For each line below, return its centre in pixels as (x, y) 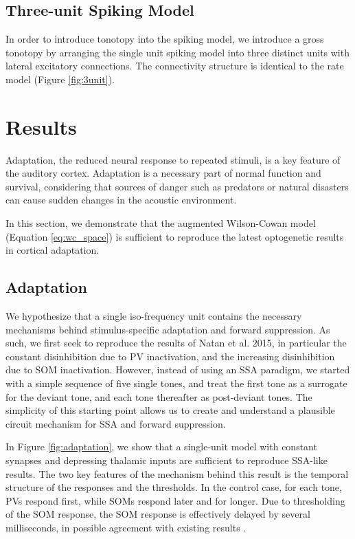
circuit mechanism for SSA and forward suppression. (116, 423)
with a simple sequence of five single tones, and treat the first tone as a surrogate (176, 383)
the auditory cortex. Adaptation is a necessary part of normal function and (163, 173)
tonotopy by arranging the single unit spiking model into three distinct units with (177, 52)
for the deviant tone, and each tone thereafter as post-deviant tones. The (159, 396)
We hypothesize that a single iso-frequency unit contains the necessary (154, 316)
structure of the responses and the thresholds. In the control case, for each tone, (174, 487)
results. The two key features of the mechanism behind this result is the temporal (177, 473)
